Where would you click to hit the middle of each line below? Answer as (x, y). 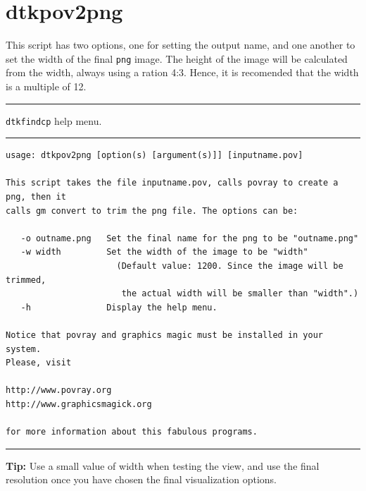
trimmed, (26, 280)
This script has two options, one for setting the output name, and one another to (181, 45)
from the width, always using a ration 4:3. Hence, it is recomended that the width (182, 72)
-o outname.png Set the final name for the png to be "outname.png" (190, 238)
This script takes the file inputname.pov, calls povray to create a (172, 183)
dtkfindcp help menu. (54, 120)
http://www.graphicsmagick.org (79, 404)
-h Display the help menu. (119, 307)
